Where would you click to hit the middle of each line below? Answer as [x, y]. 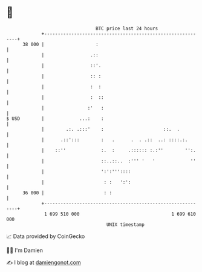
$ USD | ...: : [55, 118]
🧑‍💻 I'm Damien [25, 250]
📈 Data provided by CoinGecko [46, 236]
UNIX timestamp [125, 224]
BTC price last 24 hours [127, 28]
